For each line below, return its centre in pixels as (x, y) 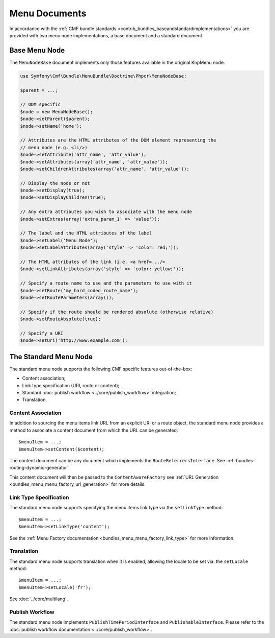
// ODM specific (40, 104)
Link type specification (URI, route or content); (71, 385)
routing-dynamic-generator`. (39, 468)
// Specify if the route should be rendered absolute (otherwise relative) (117, 312)
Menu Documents (48, 13)
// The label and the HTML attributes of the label (86, 233)
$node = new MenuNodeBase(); (57, 112)
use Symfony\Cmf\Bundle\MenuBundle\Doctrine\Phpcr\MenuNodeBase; (103, 76)
